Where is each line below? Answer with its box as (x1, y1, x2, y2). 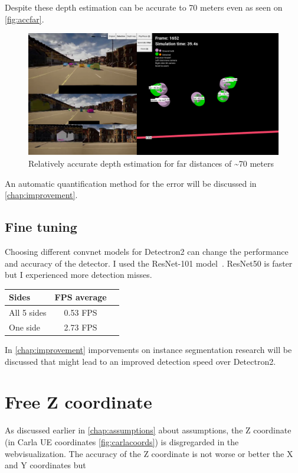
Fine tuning (5, 218, 77, 236)
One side (9, 320, 40, 333)
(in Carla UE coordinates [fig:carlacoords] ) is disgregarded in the (5, 435, 239, 448)
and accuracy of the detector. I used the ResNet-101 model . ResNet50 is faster (5, 257, 293, 269)
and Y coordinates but (5, 459, 86, 471)
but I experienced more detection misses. (5, 268, 152, 281)
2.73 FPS (64, 320, 97, 333)
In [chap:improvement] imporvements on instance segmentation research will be (5, 344, 292, 356)
